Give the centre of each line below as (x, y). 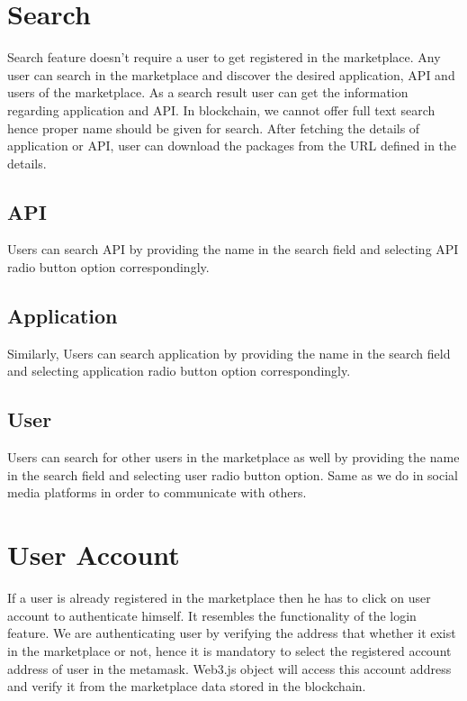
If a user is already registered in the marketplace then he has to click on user (219, 598)
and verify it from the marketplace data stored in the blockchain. (187, 686)
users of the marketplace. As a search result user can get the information (208, 92)
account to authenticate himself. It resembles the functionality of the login (212, 615)
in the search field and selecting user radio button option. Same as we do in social (233, 474)
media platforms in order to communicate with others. (157, 492)
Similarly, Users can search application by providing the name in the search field (229, 353)
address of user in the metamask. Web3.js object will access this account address (229, 668)
